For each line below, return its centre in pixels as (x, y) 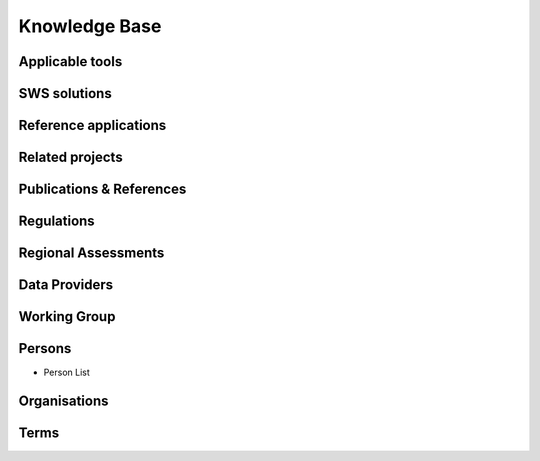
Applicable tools (70, 61)
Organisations (63, 401)
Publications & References (102, 189)
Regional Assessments (91, 253)
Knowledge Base (90, 26)
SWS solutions (65, 93)
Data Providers (66, 285)
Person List (66, 372)
